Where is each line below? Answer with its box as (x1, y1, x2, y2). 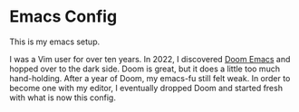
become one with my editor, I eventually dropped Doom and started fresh (9, 82, 284, 93)
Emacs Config (9, 6, 118, 27)
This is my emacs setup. (9, 36, 101, 47)
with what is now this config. (9, 92, 116, 103)
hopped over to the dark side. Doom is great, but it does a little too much (9, 63, 281, 74)
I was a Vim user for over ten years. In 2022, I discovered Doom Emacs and (9, 53, 291, 64)
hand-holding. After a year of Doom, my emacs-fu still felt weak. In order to (9, 72, 291, 83)
